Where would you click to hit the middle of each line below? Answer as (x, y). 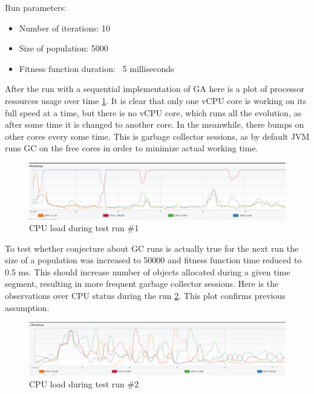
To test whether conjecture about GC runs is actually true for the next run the (152, 248)
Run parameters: (36, 7)
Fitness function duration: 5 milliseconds (96, 68)
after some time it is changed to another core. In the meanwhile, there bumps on (155, 124)
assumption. (27, 307)
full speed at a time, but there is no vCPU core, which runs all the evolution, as (153, 112)
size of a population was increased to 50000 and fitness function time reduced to (153, 260)
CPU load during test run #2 (84, 383)
